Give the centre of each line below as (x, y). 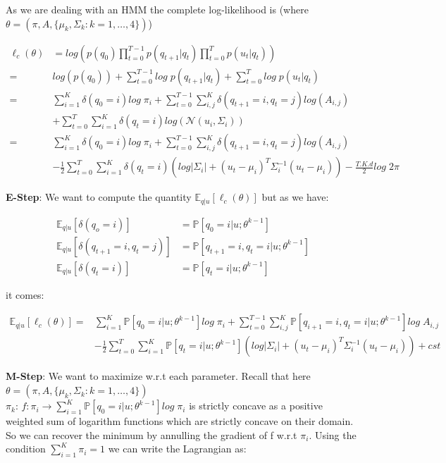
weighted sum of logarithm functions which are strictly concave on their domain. (180, 421)
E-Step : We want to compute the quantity (99, 197)
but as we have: (295, 197)
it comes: (25, 294)
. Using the (333, 434)
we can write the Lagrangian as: (177, 449)
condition (26, 449)
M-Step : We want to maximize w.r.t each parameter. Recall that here (158, 376)
